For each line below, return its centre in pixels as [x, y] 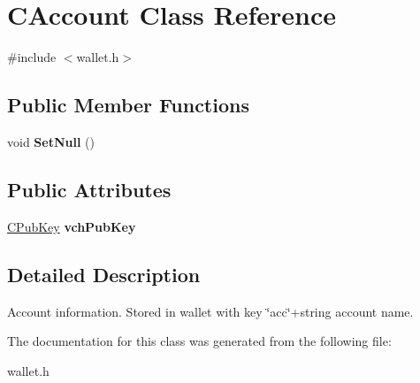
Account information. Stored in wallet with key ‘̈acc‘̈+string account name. [210, 311]
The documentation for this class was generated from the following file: [199, 341]
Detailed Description [104, 274]
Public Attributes [89, 189]
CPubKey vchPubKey [72, 226]
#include [32, 57]
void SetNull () [51, 141]
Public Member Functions [128, 105]
